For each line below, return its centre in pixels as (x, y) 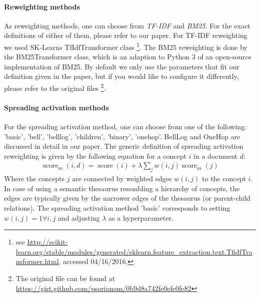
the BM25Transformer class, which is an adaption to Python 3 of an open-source (128, 57)
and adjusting (79, 217)
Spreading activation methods (56, 107)
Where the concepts (34, 178)
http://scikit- (47, 242)
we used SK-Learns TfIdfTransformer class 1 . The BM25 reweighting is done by (126, 46)
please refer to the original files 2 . (55, 87)
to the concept (224, 178)
